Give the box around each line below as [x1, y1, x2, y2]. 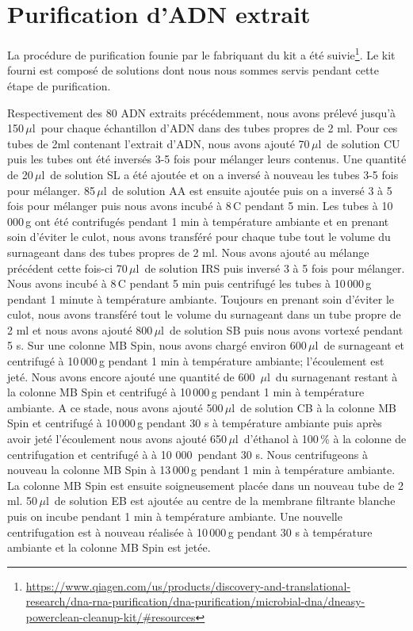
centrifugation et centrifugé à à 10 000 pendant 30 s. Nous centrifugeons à [7, 446, 368, 462]
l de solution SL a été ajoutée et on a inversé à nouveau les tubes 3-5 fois [41, 166, 399, 182]
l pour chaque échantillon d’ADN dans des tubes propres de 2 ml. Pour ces [32, 120, 398, 136]
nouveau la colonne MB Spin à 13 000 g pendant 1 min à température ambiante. [7, 461, 396, 478]
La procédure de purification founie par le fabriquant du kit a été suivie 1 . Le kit [7, 44, 396, 63]
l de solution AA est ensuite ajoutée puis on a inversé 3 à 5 [103, 182, 392, 198]
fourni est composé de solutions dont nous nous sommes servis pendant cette [7, 62, 380, 78]
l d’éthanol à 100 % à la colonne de [235, 430, 407, 447]
